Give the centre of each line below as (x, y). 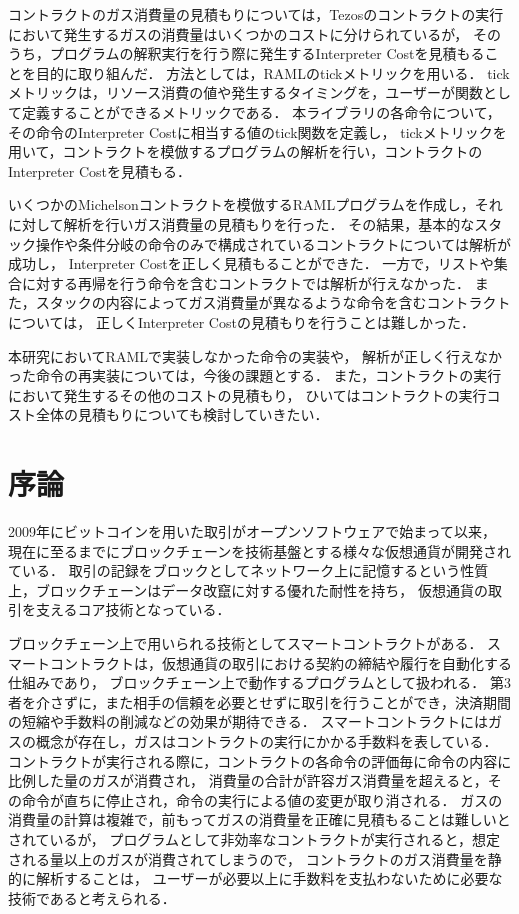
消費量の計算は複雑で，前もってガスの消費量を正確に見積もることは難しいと (259, 819)
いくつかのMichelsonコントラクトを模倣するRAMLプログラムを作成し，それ (255, 204)
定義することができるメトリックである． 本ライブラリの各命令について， (261, 111)
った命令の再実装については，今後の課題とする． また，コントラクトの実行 (255, 375)
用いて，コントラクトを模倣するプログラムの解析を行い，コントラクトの (245, 151)
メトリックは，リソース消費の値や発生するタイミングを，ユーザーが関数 (246, 92)
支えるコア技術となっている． (133, 609)
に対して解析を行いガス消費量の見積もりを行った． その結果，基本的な (241, 223)
